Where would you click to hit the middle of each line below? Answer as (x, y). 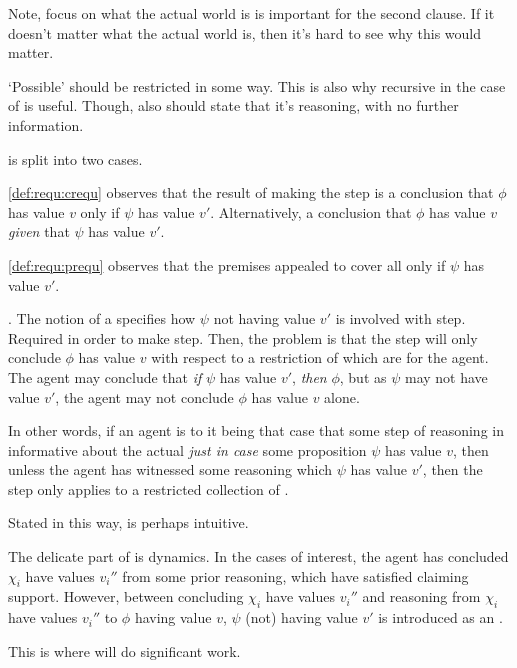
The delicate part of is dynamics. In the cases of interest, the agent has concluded (258, 556)
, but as (363, 376)
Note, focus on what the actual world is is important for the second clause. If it (251, 13)
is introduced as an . (440, 617)
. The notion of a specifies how (102, 318)
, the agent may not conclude (144, 396)
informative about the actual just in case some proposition (187, 449)
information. (46, 124)
